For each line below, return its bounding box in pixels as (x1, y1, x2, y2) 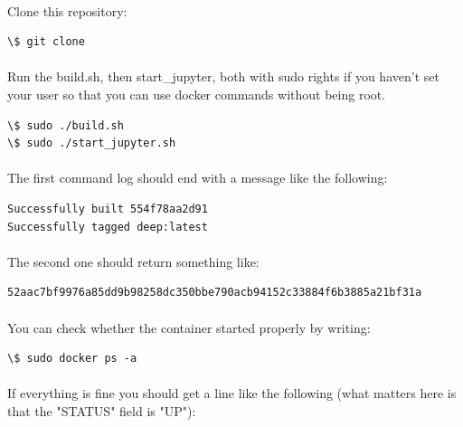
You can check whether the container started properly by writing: (7, 318, 371, 337)
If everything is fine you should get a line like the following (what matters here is (7, 384, 457, 403)
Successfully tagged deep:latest (7, 220, 208, 233)
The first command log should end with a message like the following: (7, 168, 388, 187)
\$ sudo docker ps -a (7, 352, 137, 365)
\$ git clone (7, 35, 85, 49)
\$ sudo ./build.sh (7, 119, 124, 132)
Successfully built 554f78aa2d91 (7, 202, 208, 215)
